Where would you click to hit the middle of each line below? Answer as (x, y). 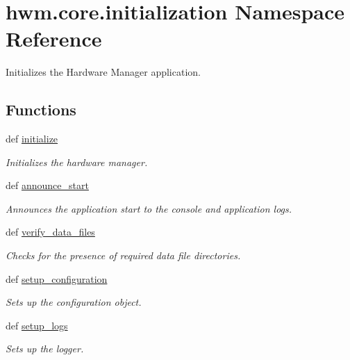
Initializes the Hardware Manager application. (103, 72)
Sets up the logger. (45, 349)
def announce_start (47, 185)
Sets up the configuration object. (74, 302)
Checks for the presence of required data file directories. (123, 255)
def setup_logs (37, 325)
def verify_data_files (50, 232)
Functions (41, 109)
